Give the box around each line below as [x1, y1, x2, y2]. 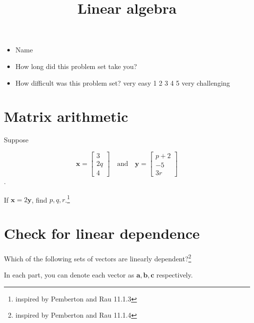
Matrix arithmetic [4, 106, 128, 126]
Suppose [4, 135, 29, 145]
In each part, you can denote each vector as [4, 270, 134, 280]
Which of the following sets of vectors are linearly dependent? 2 [4, 252, 191, 263]
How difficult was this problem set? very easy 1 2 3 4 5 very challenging [15, 77, 230, 88]
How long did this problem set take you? [15, 61, 137, 71]
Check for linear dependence [4, 223, 200, 243]
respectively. [156, 270, 193, 280]
